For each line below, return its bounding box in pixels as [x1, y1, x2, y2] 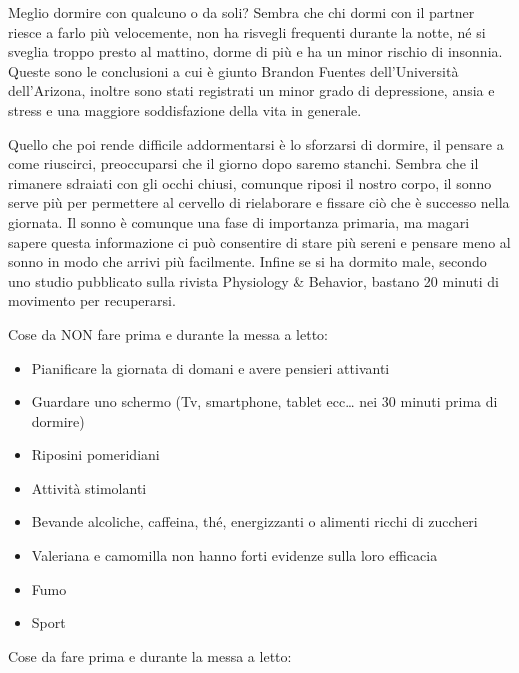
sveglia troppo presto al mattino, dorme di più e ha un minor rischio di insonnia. [8, 41, 503, 62]
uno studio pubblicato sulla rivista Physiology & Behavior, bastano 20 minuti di [8, 270, 499, 291]
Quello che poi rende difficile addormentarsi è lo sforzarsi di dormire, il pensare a [8, 133, 504, 154]
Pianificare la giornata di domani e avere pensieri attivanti [31, 357, 390, 378]
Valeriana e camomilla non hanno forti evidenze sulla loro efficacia [31, 545, 438, 566]
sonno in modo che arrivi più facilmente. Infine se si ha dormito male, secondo [8, 251, 487, 272]
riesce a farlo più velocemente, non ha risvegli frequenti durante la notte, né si [8, 21, 486, 42]
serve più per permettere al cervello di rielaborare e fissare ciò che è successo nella [8, 192, 510, 213]
